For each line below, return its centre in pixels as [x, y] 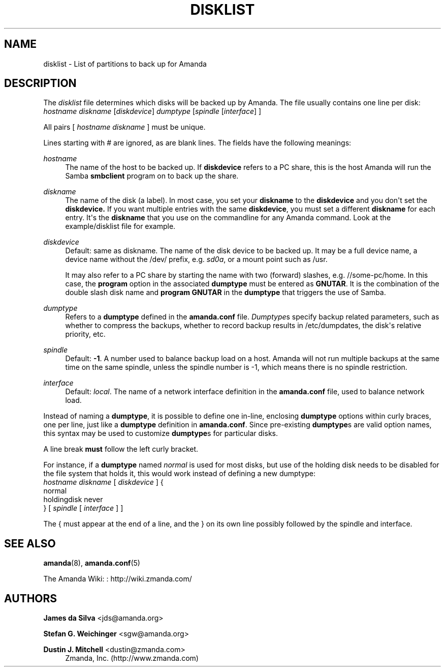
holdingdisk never [73, 500]
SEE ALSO [30, 543]
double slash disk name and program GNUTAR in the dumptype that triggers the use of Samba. [226, 293]
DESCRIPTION [40, 83]
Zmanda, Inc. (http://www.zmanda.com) [132, 658]
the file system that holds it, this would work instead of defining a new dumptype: [180, 474]
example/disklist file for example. [120, 226]
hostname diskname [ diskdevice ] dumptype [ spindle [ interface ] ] [152, 111]
